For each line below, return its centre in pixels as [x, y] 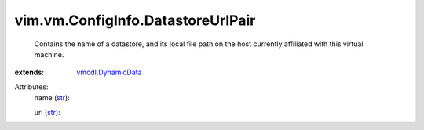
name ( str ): [52, 98]
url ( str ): [47, 112]
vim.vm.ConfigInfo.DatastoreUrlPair [135, 20]
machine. [49, 54]
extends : [29, 72]
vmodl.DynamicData [109, 72]
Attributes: [31, 87]
